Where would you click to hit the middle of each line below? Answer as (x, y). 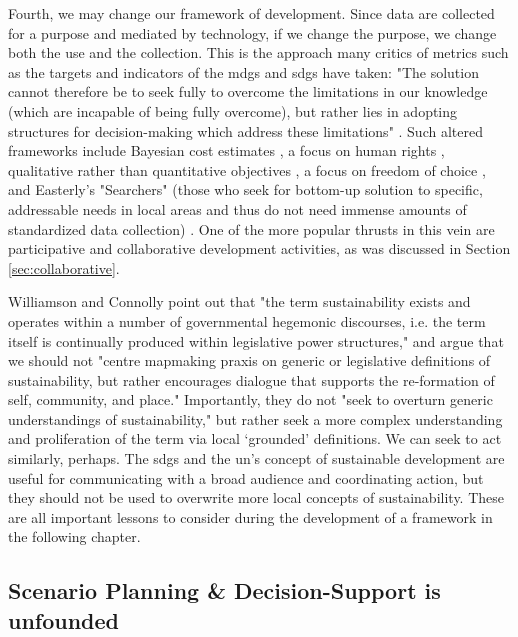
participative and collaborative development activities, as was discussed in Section (259, 248)
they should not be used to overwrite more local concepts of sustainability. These (256, 497)
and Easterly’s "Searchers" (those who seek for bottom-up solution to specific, (245, 189)
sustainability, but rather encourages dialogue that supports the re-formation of (251, 379)
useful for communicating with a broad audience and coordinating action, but (246, 477)
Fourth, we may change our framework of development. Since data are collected (251, 13)
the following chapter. (74, 536)
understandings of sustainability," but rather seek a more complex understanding (255, 418)
